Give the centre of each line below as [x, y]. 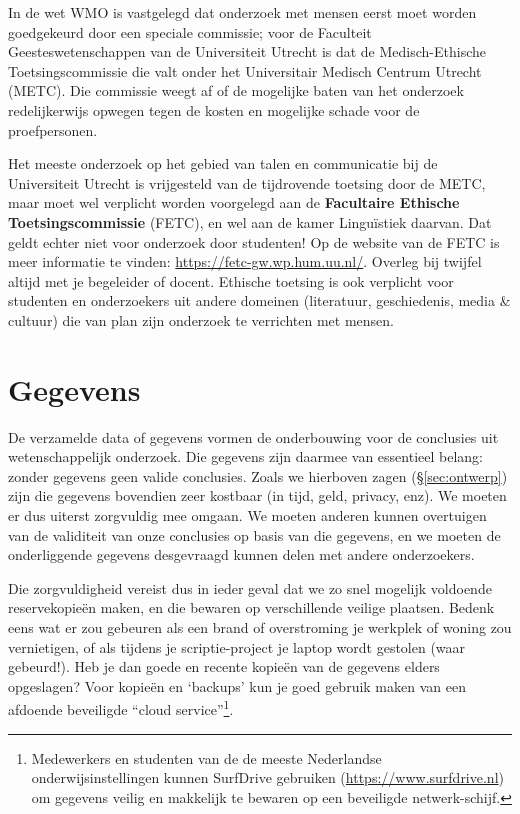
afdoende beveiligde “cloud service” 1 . [121, 707]
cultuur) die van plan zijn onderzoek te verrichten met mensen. [201, 319]
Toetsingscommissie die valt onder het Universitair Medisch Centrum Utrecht [245, 70]
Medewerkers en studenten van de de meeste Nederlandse [206, 757]
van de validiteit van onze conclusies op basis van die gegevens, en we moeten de [254, 534]
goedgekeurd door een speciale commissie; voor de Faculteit [190, 31]
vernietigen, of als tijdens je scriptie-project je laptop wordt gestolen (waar [237, 646]
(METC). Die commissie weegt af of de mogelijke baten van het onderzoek [236, 90]
